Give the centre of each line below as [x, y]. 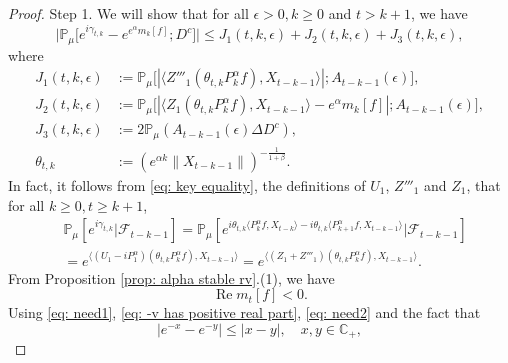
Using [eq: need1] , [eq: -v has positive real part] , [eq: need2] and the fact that [244, 312]
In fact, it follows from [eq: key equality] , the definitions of [187, 185]
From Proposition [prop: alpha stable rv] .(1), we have [171, 277]
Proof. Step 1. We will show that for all [128, 13]
